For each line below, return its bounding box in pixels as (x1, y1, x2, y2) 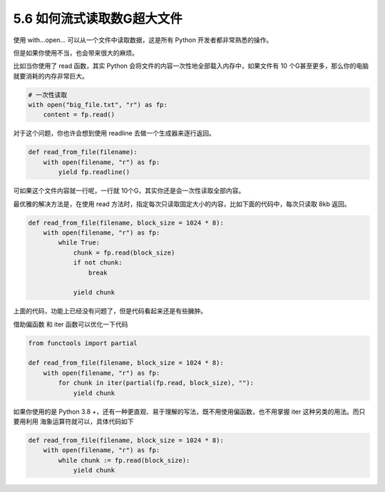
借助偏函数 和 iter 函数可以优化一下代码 (13, 319, 128, 328)
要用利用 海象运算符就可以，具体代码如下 (13, 417, 134, 426)
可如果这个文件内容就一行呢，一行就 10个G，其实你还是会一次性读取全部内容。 (13, 186, 245, 195)
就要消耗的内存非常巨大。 (13, 71, 88, 80)
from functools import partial (28, 339, 138, 347)
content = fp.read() (43, 111, 115, 119)
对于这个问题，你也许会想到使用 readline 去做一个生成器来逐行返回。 (13, 129, 215, 138)
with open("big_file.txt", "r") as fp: (28, 101, 168, 109)
